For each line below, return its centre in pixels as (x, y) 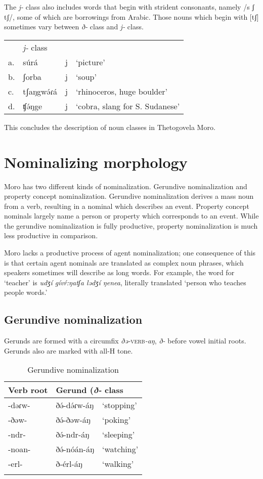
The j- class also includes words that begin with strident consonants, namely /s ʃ (129, 7)
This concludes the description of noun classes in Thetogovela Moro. (110, 127)
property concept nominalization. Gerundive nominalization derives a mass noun (129, 196)
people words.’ (26, 292)
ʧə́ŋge (33, 106)
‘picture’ (90, 62)
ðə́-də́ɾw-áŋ (75, 405)
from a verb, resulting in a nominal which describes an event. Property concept (127, 206)
